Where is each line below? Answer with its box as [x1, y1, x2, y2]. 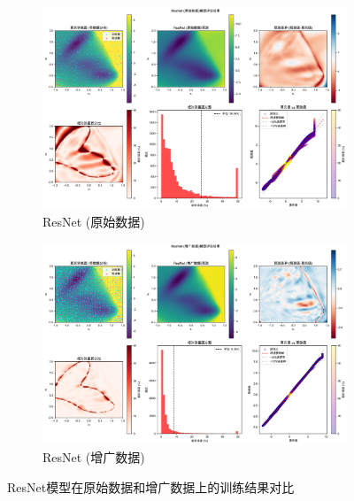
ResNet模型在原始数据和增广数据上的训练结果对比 [7, 477, 295, 496]
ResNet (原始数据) [42, 212, 145, 230]
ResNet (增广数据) [42, 447, 145, 466]
